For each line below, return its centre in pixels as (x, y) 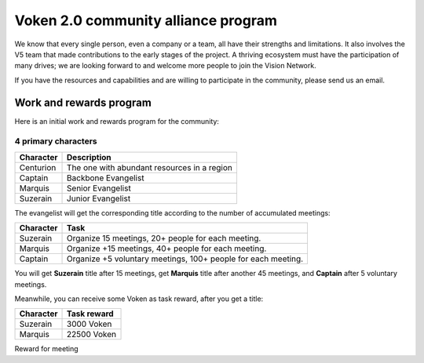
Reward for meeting (46, 349)
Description (89, 157)
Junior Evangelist (99, 198)
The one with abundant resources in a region (150, 167)
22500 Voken (92, 335)
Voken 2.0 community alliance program (146, 20)
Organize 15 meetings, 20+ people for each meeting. (164, 238)
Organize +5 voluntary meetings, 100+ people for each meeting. (185, 259)
